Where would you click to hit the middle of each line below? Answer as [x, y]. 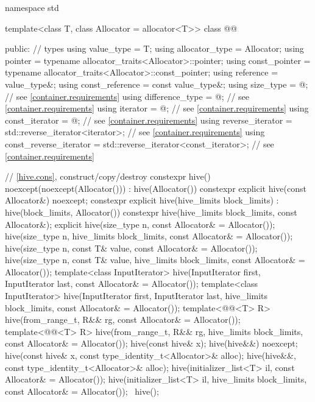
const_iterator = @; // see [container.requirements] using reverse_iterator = [149, 120]
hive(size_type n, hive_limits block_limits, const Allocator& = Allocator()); [149, 236]
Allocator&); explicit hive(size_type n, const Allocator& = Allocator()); [140, 224]
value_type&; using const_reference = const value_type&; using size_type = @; [157, 84]
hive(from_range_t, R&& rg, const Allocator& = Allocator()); [123, 319]
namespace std [32, 7]
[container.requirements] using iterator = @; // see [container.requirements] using [157, 108]
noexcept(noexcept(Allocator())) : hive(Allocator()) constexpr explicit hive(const [156, 188]
